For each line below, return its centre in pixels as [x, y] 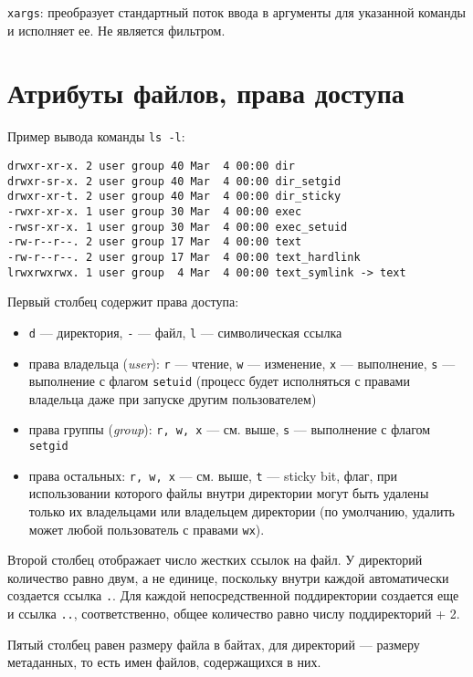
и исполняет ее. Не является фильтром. [116, 30]
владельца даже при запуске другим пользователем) [173, 398]
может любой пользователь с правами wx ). [147, 529]
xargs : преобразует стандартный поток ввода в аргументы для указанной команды [236, 12]
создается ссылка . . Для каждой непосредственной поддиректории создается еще [233, 595]
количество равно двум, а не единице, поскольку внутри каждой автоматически [228, 577]
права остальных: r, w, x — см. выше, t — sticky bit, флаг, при [213, 475]
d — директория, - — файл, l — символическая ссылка [185, 332]
